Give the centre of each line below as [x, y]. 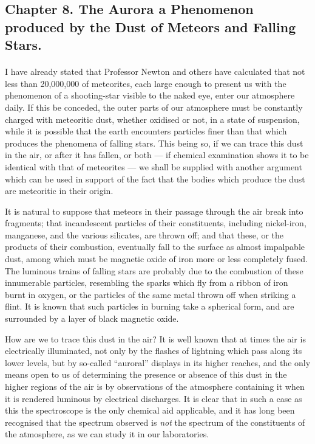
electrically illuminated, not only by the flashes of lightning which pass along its [154, 351]
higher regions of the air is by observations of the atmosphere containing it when [155, 386]
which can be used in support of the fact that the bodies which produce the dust [155, 179]
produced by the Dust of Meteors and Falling [151, 26]
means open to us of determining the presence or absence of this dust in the [146, 374]
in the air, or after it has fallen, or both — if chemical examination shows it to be [157, 155]
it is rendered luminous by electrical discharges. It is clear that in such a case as [154, 398]
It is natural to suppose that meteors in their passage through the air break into [154, 211]
